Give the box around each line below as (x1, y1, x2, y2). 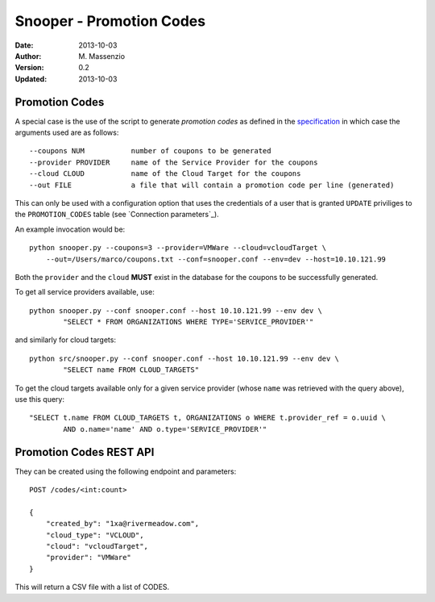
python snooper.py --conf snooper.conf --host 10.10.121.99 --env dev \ (29, 306, 322, 315)
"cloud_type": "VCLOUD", (45, 530, 144, 540)
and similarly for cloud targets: (14, 335, 117, 345)
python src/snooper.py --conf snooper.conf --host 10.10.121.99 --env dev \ (29, 353, 340, 363)
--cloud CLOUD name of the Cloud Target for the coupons (29, 169, 301, 178)
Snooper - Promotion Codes (14, 12, 205, 30)
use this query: (14, 395, 64, 404)
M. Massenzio (78, 51, 125, 61)
